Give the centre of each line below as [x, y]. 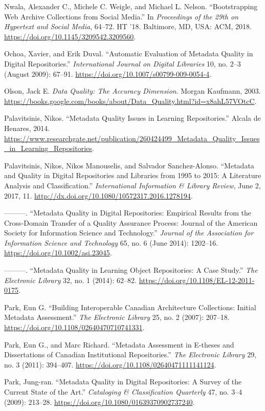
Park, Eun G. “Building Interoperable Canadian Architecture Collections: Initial [130, 307]
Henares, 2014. [27, 128]
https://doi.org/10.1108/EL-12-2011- [197, 280]
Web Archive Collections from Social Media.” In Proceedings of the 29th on [121, 16]
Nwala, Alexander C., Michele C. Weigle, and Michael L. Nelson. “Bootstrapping [131, 6]
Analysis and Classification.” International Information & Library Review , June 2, [132, 185]
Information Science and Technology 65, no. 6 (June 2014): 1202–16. [111, 242]
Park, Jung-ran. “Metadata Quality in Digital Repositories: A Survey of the [123, 382]
